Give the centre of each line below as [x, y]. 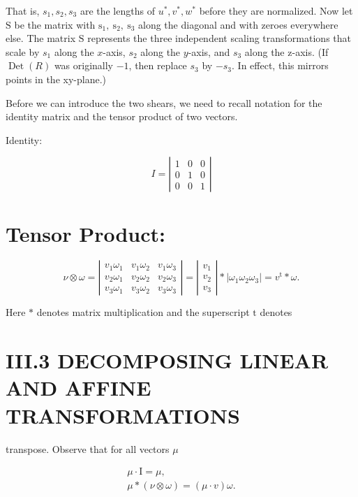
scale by [23, 51]
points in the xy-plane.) [56, 79]
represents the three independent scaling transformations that [219, 38]
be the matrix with [55, 24]
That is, [23, 10]
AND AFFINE [79, 388]
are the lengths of [117, 10]
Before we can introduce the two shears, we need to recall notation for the [164, 102]
